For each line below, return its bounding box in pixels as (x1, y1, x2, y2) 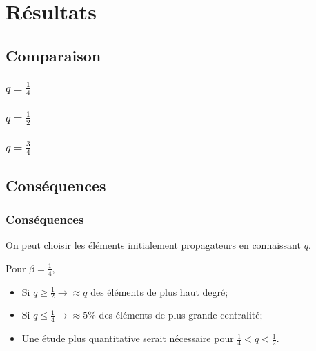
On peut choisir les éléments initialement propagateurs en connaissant (6, 238, 301, 252)
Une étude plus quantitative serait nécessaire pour (21, 331, 234, 345)
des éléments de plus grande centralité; (99, 307, 263, 322)
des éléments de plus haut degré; (90, 284, 228, 298)
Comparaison (6, 44, 101, 66)
